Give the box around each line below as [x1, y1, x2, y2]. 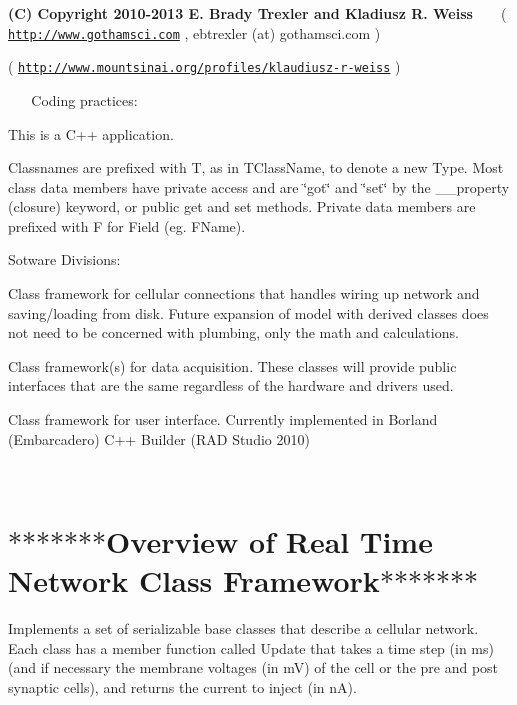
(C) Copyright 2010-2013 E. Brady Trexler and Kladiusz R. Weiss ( [8, 3, 507, 23]
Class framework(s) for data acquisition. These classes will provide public [8, 355, 457, 376]
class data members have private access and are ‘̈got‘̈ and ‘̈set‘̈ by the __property [8, 176, 510, 197]
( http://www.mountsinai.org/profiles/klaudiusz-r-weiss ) [8, 56, 401, 77]
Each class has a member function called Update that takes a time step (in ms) [8, 637, 494, 658]
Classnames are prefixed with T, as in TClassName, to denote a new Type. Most [8, 157, 504, 178]
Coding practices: [31, 89, 138, 110]
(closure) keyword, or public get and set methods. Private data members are [8, 196, 476, 217]
